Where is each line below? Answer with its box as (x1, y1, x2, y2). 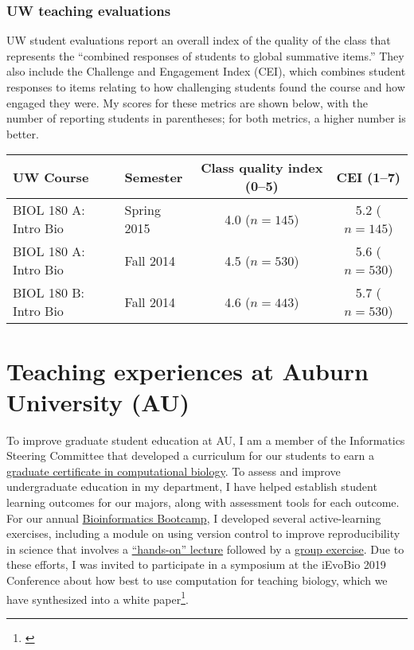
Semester (124, 167, 183, 186)
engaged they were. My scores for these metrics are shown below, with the (6, 94, 368, 111)
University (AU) (6, 385, 189, 418)
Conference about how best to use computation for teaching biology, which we (6, 572, 388, 589)
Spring (124, 200, 161, 220)
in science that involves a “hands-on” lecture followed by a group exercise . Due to (6, 540, 404, 557)
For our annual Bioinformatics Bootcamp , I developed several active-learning (6, 509, 381, 526)
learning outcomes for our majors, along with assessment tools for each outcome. (6, 494, 400, 511)
